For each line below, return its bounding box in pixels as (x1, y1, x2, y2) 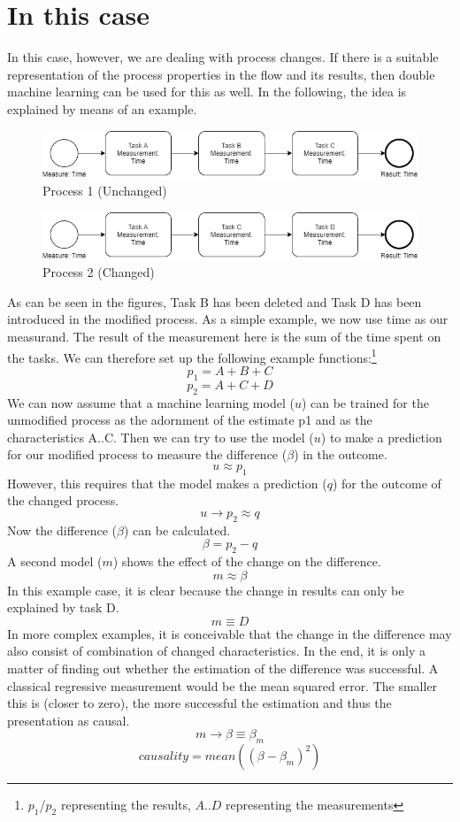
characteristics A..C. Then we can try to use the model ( (7, 427, 314, 446)
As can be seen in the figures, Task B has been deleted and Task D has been (7, 292, 422, 311)
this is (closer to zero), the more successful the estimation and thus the (7, 694, 392, 712)
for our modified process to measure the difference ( (7, 445, 287, 464)
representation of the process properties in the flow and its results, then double (7, 65, 435, 83)
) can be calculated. (124, 520, 231, 539)
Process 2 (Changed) (42, 263, 155, 281)
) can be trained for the (301, 393, 429, 411)
